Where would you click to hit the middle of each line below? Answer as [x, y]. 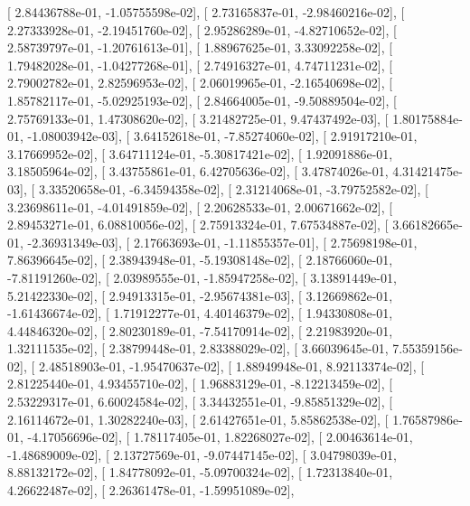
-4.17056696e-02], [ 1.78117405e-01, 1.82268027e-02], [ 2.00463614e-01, [220, 437]
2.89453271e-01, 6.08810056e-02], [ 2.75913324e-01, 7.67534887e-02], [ [198, 225]
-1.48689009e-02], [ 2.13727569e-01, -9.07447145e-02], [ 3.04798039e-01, [202, 454]
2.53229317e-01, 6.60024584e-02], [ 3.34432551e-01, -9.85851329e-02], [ [200, 402]
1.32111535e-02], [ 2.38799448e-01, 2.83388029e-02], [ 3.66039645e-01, [198, 348]
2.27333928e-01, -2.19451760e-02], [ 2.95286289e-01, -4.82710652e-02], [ [202, 29]
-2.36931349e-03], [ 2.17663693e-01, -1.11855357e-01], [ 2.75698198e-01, [222, 242]
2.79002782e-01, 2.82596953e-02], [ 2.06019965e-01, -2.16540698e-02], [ [200, 83]
